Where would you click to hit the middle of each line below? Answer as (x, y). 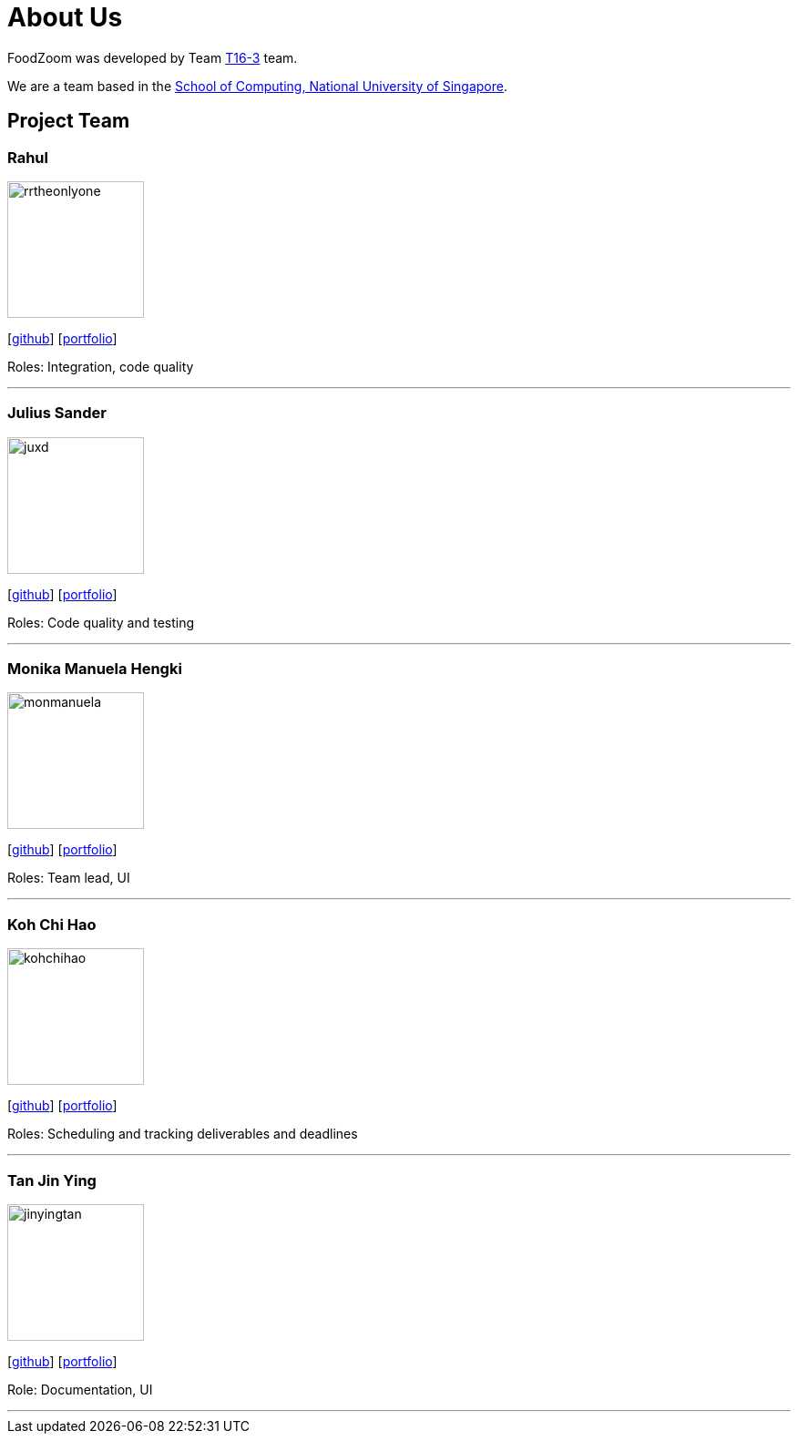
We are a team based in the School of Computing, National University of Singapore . (258, 86)
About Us (65, 17)
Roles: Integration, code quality (101, 366)
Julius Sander (57, 413)
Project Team (69, 121)
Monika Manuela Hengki (95, 669)
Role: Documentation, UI (80, 1389)
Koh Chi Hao (52, 924)
